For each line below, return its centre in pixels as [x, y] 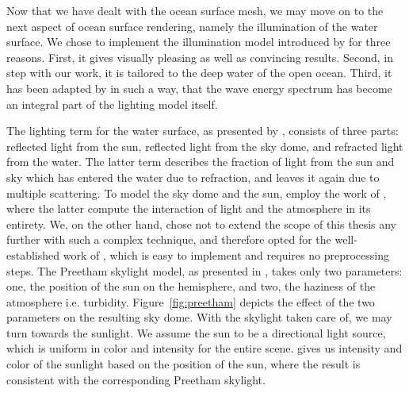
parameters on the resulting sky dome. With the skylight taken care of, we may [199, 317]
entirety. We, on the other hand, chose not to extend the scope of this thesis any [202, 223]
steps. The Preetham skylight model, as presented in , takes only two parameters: [204, 270]
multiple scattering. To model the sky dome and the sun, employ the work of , [197, 193]
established [33, 254]
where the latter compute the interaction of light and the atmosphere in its [189, 208]
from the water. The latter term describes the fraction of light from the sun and [201, 162]
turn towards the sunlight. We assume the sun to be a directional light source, [196, 332]
